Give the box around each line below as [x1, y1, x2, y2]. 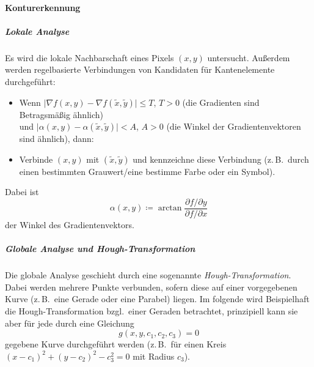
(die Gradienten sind [182, 95, 260, 108]
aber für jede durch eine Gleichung [5, 316, 134, 329]
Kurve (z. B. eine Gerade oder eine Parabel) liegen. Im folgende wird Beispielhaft [5, 292, 310, 305]
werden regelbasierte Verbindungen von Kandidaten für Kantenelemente [5, 63, 275, 76]
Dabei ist [5, 185, 39, 198]
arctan [158, 204, 182, 213]
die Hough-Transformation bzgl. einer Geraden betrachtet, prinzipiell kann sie [5, 304, 298, 317]
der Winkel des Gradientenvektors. [5, 218, 134, 231]
